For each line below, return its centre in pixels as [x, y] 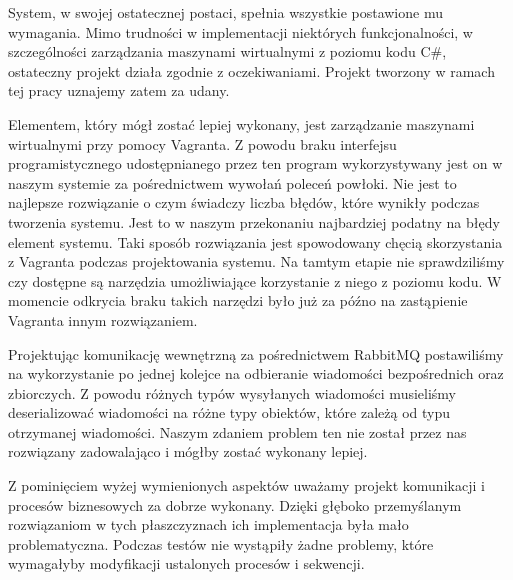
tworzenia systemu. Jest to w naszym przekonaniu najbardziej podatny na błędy [254, 221]
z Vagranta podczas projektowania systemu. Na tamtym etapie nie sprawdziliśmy [256, 261]
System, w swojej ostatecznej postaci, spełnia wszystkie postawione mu [225, 12]
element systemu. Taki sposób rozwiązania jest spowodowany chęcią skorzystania [255, 241]
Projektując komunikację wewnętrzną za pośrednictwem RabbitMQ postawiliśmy [256, 353]
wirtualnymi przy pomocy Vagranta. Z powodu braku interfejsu [202, 143]
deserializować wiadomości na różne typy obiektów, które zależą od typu [229, 412]
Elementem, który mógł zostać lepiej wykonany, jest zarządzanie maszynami [241, 123]
